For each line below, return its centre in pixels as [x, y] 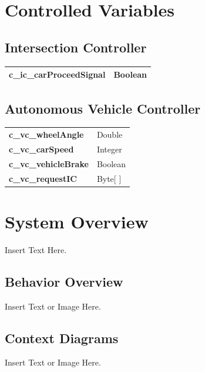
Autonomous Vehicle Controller [103, 108]
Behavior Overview [64, 281]
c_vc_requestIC [43, 178]
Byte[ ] [109, 178]
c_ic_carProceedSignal [57, 74]
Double [110, 134]
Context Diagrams [62, 338]
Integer [109, 149]
